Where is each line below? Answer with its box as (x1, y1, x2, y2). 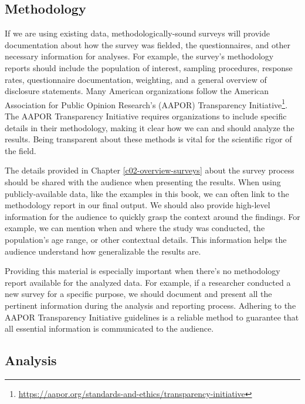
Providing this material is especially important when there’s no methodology (5, 265, 280, 277)
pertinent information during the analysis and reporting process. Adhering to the (5, 299, 296, 311)
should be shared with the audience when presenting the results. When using (5, 175, 281, 188)
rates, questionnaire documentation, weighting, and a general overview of (5, 73, 267, 85)
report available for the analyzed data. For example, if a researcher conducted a (5, 276, 291, 288)
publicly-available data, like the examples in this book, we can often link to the (5, 187, 289, 199)
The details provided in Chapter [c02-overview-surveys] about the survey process (5, 164, 294, 176)
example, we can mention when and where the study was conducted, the (5, 222, 265, 234)
